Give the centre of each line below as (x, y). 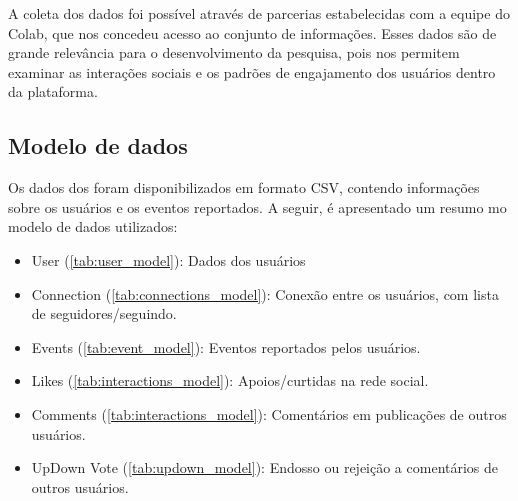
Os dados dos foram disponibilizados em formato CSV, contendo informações (244, 187)
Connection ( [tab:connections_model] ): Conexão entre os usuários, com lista (265, 293)
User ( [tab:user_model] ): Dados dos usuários (168, 259)
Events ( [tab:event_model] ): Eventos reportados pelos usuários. (226, 346)
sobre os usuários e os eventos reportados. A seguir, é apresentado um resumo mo (257, 206)
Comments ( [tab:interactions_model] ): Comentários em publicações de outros (269, 413)
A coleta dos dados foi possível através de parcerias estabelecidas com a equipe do (259, 13)
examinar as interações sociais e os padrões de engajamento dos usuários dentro (252, 71)
